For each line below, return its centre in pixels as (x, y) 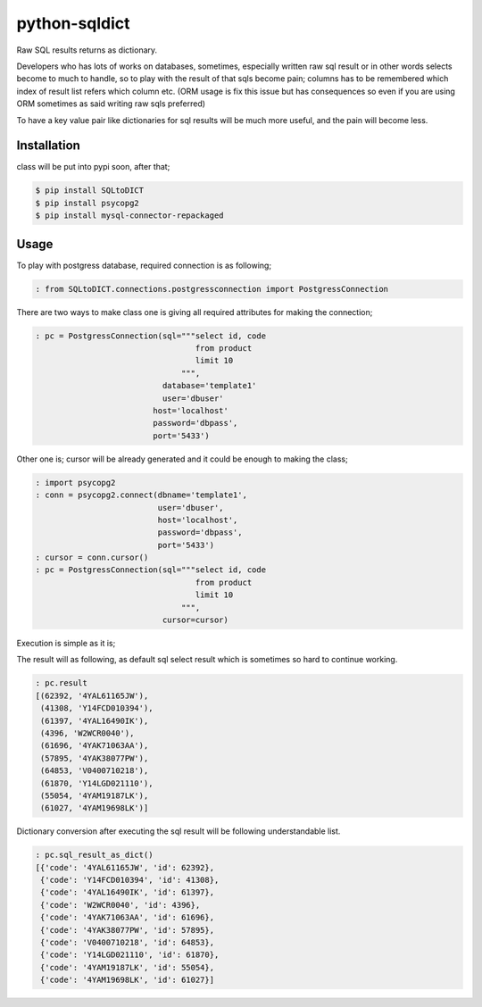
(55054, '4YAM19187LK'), (95, 795)
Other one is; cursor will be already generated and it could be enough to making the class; (182, 459)
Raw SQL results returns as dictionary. (87, 50)
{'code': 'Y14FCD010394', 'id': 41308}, (130, 880)
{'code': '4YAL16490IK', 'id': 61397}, (127, 892)
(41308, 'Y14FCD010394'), (97, 708)
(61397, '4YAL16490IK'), (95, 720)
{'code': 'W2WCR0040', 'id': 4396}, (120, 905)
